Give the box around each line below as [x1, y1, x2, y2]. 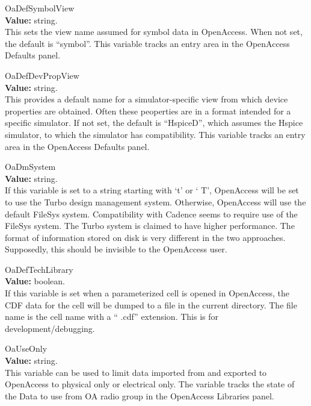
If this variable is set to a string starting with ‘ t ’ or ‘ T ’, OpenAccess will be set [5, 184, 299, 196]
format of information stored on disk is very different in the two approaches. [5, 231, 286, 243]
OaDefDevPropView [5, 69, 79, 81]
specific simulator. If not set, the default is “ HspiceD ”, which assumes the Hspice [5, 116, 303, 129]
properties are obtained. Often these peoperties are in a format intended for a [5, 104, 291, 117]
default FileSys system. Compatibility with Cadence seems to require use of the [5, 207, 298, 220]
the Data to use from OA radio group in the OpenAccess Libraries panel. [5, 389, 274, 402]
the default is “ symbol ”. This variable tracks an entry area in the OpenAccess [5, 37, 290, 49]
